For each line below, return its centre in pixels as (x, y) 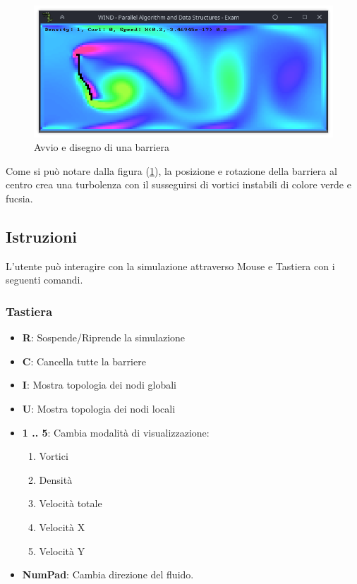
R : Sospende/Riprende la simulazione (104, 337)
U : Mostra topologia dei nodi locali (99, 409)
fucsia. (19, 199)
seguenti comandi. (44, 280)
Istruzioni (42, 237)
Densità (56, 479)
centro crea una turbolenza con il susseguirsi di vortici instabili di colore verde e (178, 184)
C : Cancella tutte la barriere (84, 361)
